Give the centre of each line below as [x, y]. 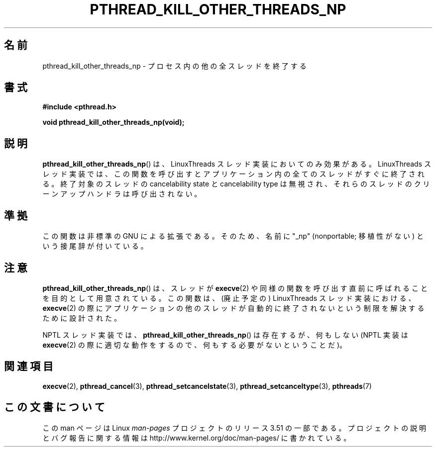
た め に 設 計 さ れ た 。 [82, 318]
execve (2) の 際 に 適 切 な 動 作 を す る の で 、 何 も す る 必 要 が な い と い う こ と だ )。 [195, 345]
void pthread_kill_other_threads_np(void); [113, 122]
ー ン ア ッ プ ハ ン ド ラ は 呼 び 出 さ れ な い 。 [122, 194]
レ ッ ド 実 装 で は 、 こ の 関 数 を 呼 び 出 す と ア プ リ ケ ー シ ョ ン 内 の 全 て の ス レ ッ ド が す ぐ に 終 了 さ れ [233, 174]
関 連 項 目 [29, 366]
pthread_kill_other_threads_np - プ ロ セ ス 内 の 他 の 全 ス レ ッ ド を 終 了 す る [174, 66]
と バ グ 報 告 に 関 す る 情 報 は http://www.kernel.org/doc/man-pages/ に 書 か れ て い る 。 [197, 438]
